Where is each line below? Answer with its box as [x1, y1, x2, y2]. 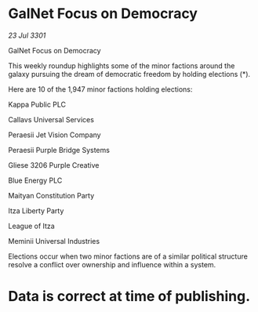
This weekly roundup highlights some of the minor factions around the [8, 60, 235, 71]
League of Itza [8, 221, 55, 230]
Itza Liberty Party [8, 205, 64, 216]
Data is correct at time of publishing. [8, 288, 251, 306]
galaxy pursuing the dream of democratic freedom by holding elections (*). [8, 69, 251, 78]
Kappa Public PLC [8, 100, 67, 109]
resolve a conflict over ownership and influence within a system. [8, 259, 216, 269]
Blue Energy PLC [8, 176, 63, 185]
